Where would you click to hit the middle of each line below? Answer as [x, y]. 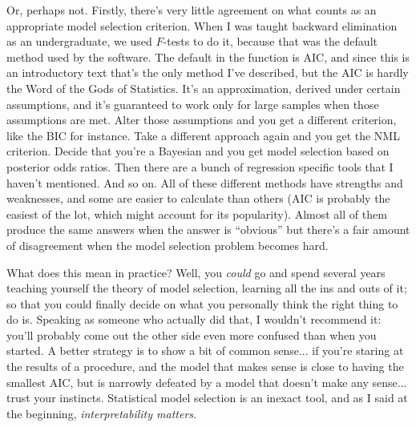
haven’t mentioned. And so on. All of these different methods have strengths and [205, 182]
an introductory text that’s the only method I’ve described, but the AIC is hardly [208, 73]
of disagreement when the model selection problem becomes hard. [168, 245]
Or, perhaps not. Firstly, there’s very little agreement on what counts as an [192, 10]
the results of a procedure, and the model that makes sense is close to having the [205, 367]
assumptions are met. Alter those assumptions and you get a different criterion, [202, 120]
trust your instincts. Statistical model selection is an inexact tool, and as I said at [207, 398]
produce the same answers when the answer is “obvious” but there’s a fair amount [208, 230]
